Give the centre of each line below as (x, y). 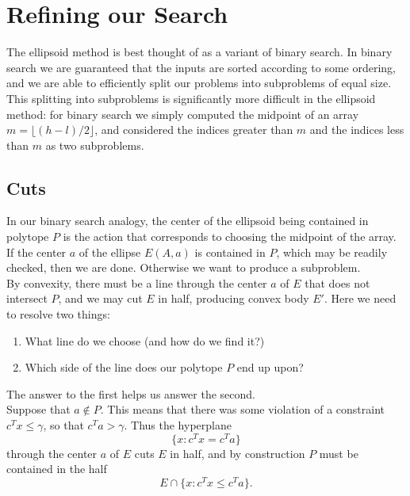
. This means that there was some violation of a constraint (242, 409)
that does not (337, 282)
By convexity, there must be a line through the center (137, 282)
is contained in (230, 252)
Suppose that (38, 409)
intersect (27, 298)
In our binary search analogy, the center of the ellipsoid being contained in (188, 221)
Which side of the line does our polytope (124, 367)
